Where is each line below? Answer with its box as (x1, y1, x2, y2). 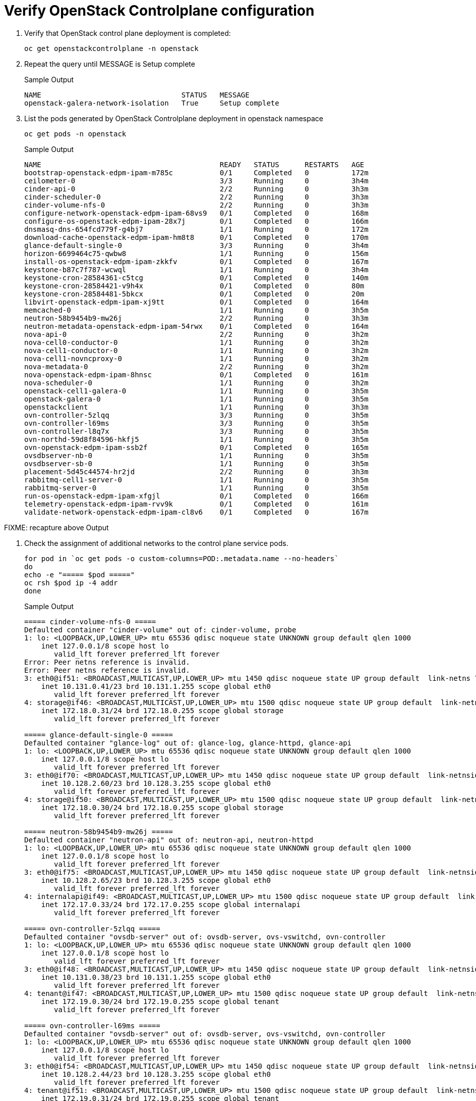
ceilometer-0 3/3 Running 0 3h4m (24, 176, 369, 185)
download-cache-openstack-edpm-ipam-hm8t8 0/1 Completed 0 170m (24, 233, 369, 241)
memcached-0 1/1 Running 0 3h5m (24, 306, 369, 314)
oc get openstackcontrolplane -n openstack (24, 44, 199, 53)
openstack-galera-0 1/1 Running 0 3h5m (24, 394, 369, 403)
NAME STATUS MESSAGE (24, 90, 250, 99)
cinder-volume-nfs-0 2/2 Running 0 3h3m (24, 201, 369, 209)
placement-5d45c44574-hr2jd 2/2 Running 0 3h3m (24, 467, 369, 476)
